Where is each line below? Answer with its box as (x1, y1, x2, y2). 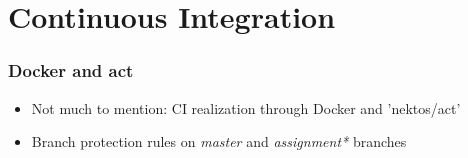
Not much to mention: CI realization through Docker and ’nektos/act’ (31, 97, 461, 118)
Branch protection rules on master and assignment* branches (31, 131, 407, 152)
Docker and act (8, 58, 134, 83)
